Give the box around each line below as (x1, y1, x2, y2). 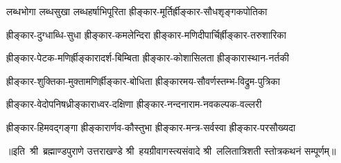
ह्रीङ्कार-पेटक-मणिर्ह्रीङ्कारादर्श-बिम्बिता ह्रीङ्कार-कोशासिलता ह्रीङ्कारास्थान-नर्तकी (6, 50, 290, 65)
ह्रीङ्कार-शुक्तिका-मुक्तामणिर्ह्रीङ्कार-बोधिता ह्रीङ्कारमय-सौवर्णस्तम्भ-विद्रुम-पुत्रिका (6, 73, 280, 88)
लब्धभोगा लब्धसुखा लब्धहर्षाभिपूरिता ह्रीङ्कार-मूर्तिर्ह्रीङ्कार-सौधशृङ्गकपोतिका (6, 4, 268, 18)
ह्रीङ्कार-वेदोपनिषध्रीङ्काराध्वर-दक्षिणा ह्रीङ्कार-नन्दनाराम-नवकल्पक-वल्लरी (6, 97, 262, 111)
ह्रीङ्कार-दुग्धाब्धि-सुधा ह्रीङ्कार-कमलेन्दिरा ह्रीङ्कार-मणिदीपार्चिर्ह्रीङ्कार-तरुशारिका (6, 27, 286, 41)
